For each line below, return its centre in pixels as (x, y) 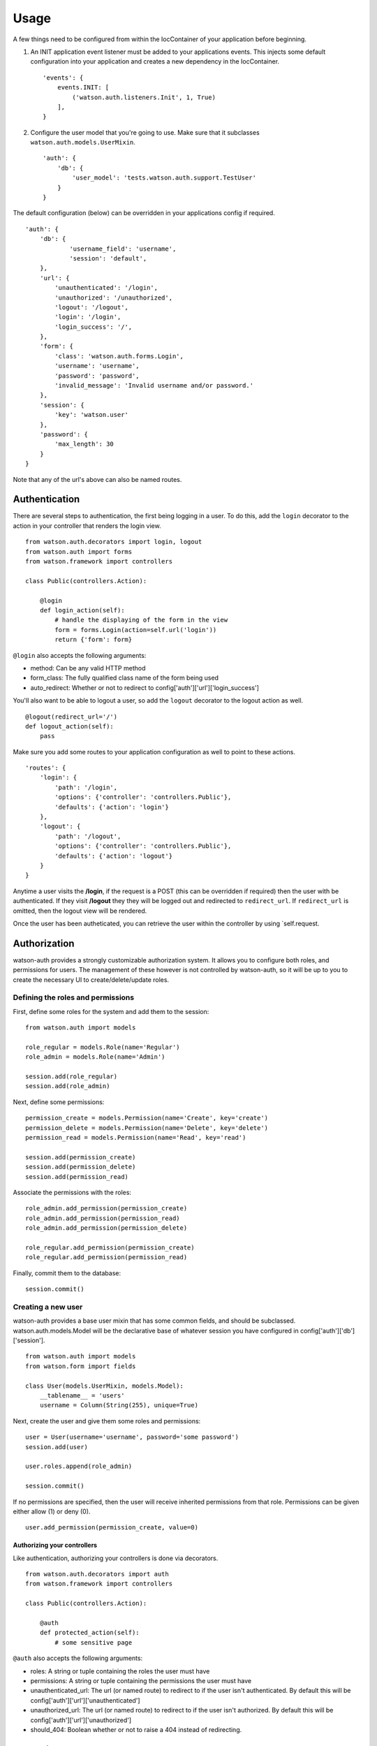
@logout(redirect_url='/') (72, 717)
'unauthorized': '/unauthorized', (114, 298)
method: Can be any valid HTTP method (88, 668)
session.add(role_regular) (72, 1077)
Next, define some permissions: (59, 1102)
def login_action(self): (82, 610)
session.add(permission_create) (81, 1157)
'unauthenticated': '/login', (106, 288)
